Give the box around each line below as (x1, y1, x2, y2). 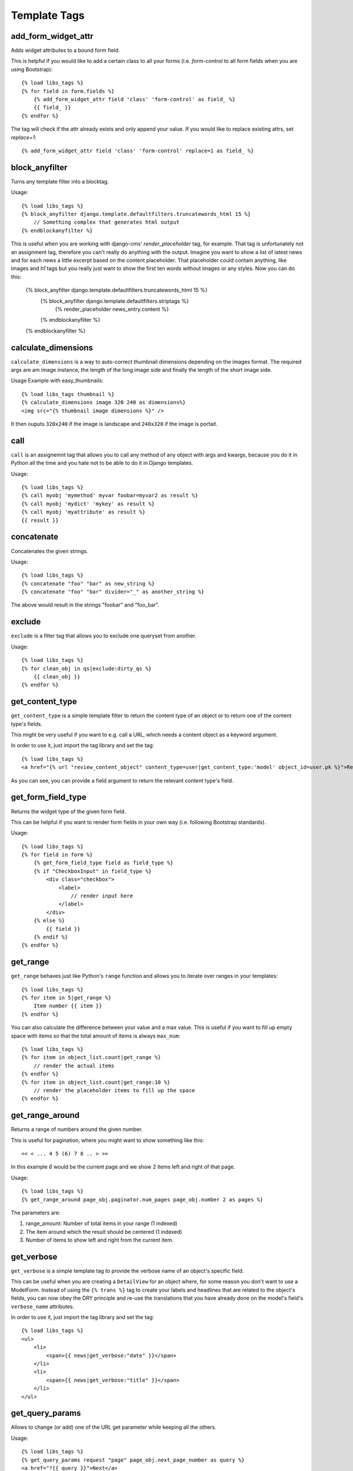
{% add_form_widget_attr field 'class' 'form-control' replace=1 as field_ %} (21, 147, 254, 154)
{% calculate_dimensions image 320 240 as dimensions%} (21, 399, 186, 406)
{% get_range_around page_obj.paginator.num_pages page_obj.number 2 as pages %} (21, 1196, 264, 1203)
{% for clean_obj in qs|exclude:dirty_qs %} (21, 665, 152, 672)
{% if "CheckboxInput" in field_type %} (33, 868, 152, 874)
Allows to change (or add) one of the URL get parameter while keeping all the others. (11, 1424, 217, 1431)
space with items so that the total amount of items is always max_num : (11, 1032, 181, 1039)
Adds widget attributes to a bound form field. (11, 47, 120, 54)
